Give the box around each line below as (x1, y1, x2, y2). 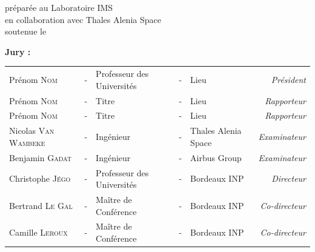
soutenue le (5, 25, 47, 38)
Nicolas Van (9, 124, 55, 137)
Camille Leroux (9, 226, 68, 239)
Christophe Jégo (9, 172, 71, 185)
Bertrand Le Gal (9, 199, 73, 211)
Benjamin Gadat (9, 151, 71, 164)
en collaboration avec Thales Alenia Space (5, 13, 161, 25)
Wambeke (9, 136, 45, 148)
